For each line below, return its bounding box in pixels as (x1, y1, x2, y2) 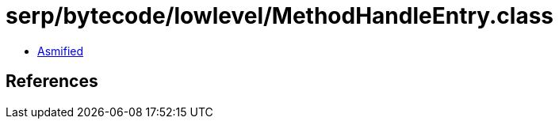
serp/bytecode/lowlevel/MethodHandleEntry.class (6, 2, 554, 29)
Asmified (37, 44, 84, 58)
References (6, 71, 98, 92)
